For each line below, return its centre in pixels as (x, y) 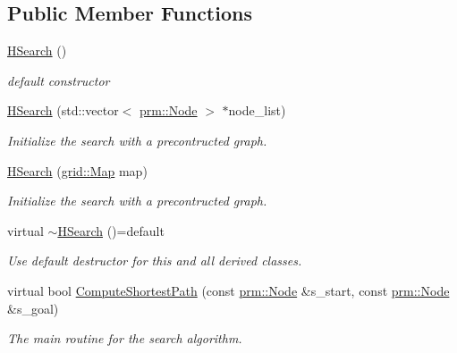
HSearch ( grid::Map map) (77, 170)
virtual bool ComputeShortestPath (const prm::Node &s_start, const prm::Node (228, 290)
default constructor (59, 80)
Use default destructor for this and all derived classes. (155, 261)
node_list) (257, 110)
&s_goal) (33, 308)
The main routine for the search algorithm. (125, 338)
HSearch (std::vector (63, 110)
